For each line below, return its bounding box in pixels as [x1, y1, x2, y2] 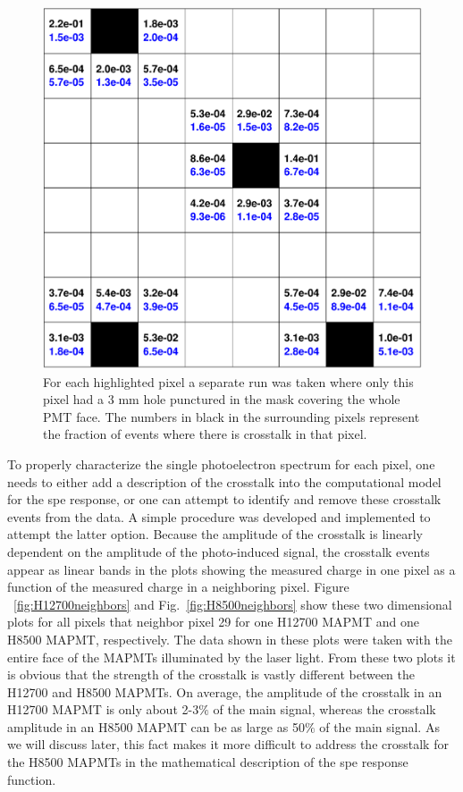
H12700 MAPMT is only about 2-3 [7, 700, 199, 719]
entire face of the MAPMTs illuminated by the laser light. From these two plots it [7, 647, 456, 666]
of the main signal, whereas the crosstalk [213, 700, 436, 719]
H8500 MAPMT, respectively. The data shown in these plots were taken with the [7, 629, 452, 648]
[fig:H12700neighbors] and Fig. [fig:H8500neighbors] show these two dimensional [13, 594, 452, 613]
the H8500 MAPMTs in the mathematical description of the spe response [7, 753, 408, 771]
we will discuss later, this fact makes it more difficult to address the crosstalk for [7, 735, 449, 754]
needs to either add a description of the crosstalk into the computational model [7, 472, 442, 491]
